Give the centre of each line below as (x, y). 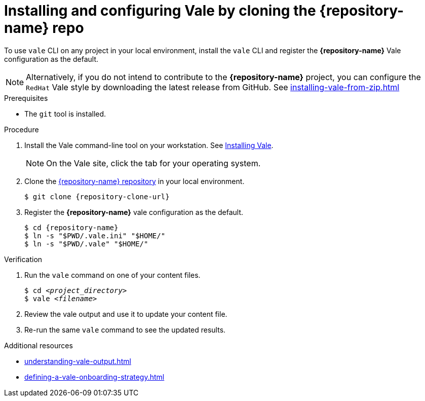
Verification (23, 259)
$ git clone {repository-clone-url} (97, 196)
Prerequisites (26, 98)
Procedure (22, 129)
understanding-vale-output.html (78, 361)
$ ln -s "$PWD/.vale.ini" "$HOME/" (95, 235)
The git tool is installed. (65, 114)
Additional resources (38, 345)
